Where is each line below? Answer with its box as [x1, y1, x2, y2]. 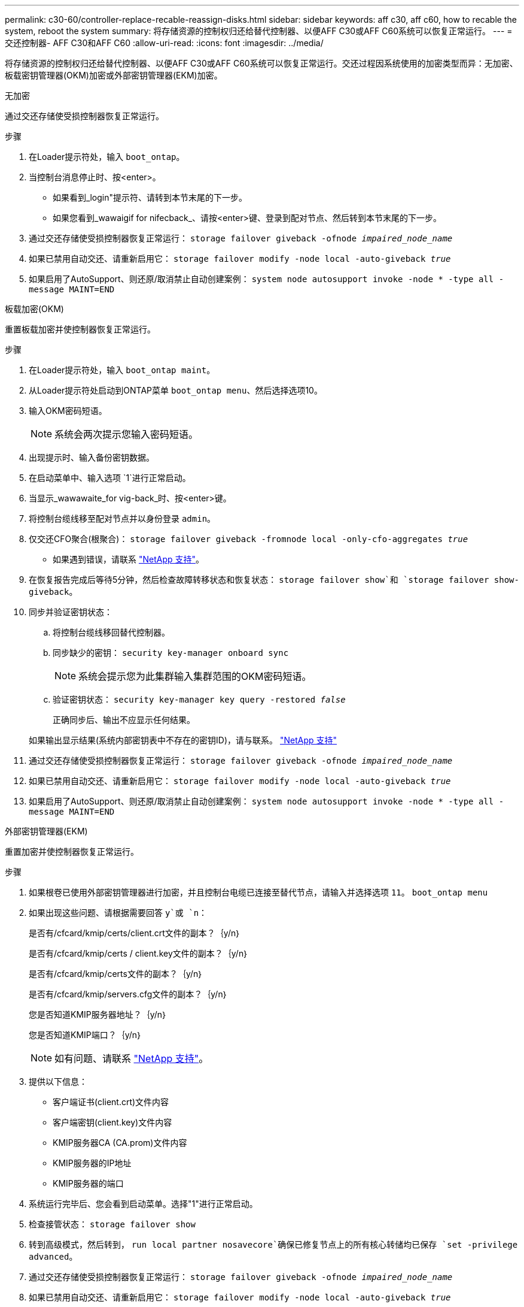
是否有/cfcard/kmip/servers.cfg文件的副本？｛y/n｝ [29, 989, 229, 999]
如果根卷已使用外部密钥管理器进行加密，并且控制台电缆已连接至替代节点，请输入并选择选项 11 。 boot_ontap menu [29, 887, 488, 897]
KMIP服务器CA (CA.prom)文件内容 [53, 1137, 187, 1148]
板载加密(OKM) [5, 304, 64, 314]
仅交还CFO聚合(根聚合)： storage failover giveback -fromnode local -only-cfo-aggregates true [29, 534, 468, 544]
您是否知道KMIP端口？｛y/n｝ [29, 1030, 142, 1040]
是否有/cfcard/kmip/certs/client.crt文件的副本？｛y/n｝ [29, 928, 241, 938]
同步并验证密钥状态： [29, 607, 112, 617]
